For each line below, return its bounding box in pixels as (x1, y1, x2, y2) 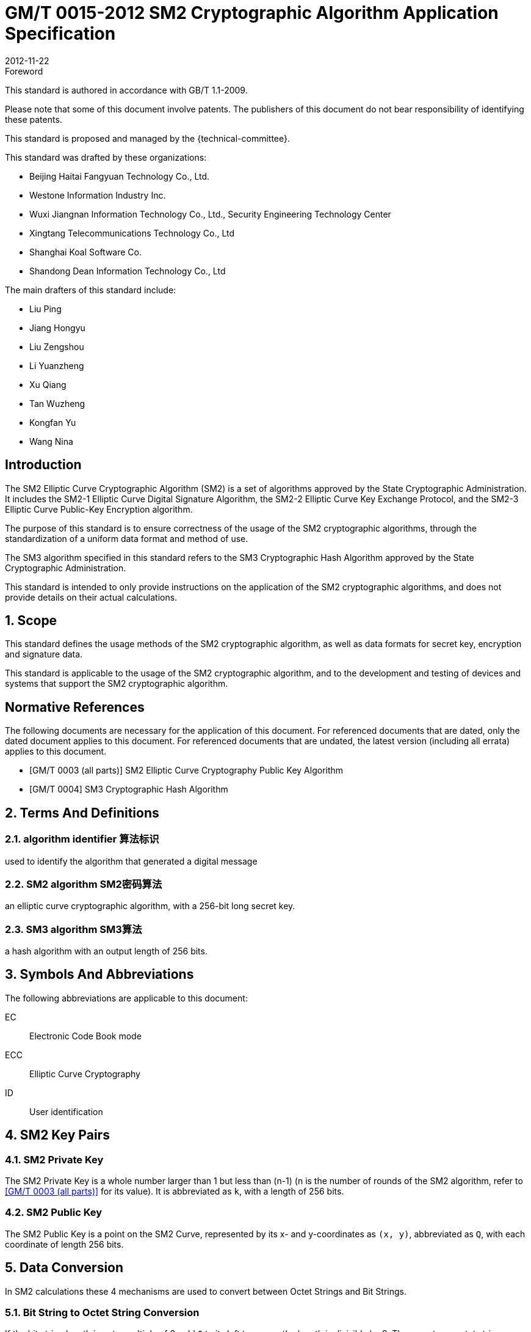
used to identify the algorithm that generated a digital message (5, 855, 258, 866)
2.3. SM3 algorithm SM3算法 (5, 923, 142, 935)
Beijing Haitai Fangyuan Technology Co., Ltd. (29, 170, 210, 181)
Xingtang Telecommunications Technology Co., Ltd (29, 227, 235, 238)
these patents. (5, 114, 62, 125)
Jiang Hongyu (29, 322, 85, 333)
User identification (29, 1106, 103, 1117)
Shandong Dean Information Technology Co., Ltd (29, 265, 226, 276)
